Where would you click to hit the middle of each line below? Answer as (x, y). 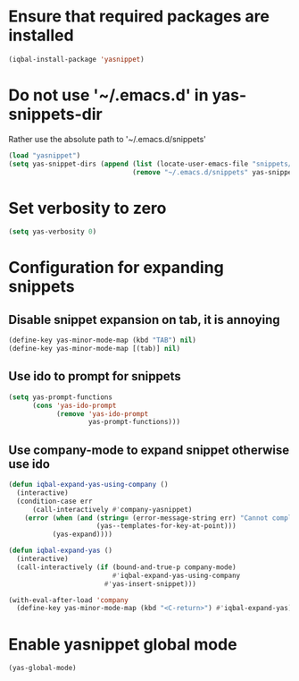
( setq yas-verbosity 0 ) (53, 232)
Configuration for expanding (116, 268)
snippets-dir (56, 115)
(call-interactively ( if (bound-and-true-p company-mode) (127, 567)
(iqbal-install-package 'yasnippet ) (76, 59)
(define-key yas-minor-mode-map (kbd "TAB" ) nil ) (103, 340)
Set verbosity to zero (87, 208)
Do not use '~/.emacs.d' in (108, 95)
